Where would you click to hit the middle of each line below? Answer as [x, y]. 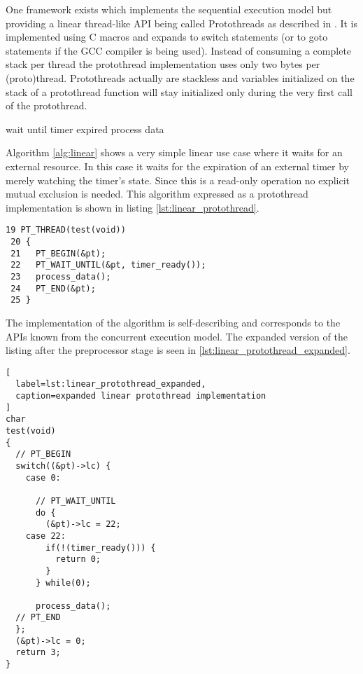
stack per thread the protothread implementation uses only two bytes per [163, 64]
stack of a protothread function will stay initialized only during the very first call [179, 91]
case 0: [43, 477]
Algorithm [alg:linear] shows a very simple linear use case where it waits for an [174, 152]
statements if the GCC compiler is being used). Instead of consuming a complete [179, 50]
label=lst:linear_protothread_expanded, [111, 384]
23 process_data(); [61, 276]
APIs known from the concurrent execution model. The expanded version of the [177, 336]
